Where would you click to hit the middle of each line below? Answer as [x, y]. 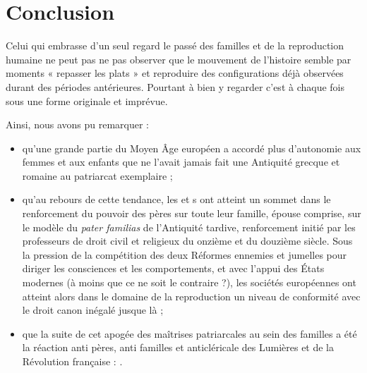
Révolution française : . [72, 361]
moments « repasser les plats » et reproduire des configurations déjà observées [175, 73]
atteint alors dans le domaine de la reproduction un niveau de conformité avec [191, 296]
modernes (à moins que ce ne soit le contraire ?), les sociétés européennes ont [189, 282]
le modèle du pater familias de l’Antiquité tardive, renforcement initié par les [189, 227]
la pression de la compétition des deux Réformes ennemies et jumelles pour [185, 254]
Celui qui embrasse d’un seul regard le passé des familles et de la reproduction [175, 45]
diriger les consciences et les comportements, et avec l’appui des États [173, 268]
